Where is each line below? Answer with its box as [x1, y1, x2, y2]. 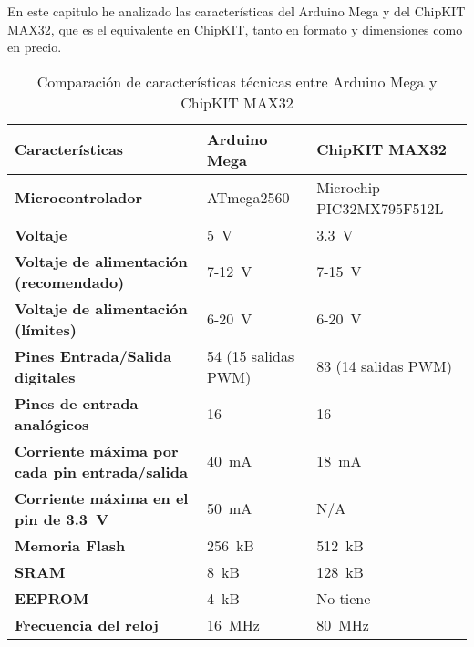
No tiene [316, 587, 371, 609]
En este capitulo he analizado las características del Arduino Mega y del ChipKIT [7, 2, 466, 20]
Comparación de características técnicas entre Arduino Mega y [36, 70, 438, 92]
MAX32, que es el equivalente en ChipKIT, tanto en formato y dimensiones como [7, 19, 463, 38]
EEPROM [15, 587, 89, 609]
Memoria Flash [15, 534, 126, 556]
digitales [15, 365, 76, 387]
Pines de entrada [15, 392, 139, 414]
